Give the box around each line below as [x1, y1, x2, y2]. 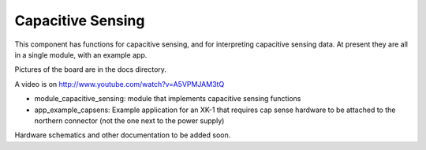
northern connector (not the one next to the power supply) [34, 115, 225, 126]
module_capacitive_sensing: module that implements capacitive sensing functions [34, 94, 301, 103]
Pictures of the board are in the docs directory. [14, 65, 167, 74]
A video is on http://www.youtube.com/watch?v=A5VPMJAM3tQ [14, 79, 225, 88]
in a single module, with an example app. [14, 50, 148, 59]
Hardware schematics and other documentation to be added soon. [14, 130, 231, 140]
